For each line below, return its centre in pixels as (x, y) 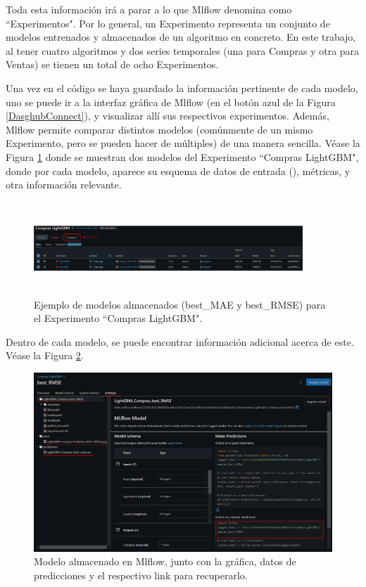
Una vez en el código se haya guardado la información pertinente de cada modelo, (182, 88)
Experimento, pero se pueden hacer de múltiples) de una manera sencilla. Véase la (183, 143)
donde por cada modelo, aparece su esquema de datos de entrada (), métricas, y (178, 170)
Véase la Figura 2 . (45, 355)
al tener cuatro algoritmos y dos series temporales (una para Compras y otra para (183, 50)
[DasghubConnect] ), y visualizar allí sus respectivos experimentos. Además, (168, 116)
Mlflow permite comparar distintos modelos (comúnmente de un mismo (159, 129)
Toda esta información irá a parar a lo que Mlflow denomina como (149, 9)
